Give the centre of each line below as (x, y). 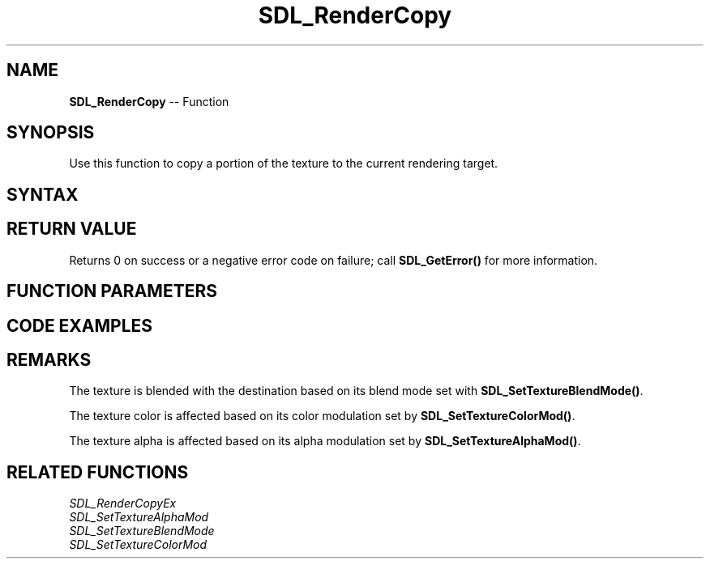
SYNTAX (43, 194)
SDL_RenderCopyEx (123, 503)
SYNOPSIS (51, 133)
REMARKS (49, 359)
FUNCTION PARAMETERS (112, 291)
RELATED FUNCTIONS (98, 472)
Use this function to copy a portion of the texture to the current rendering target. (284, 164)
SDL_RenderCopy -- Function (149, 101)
